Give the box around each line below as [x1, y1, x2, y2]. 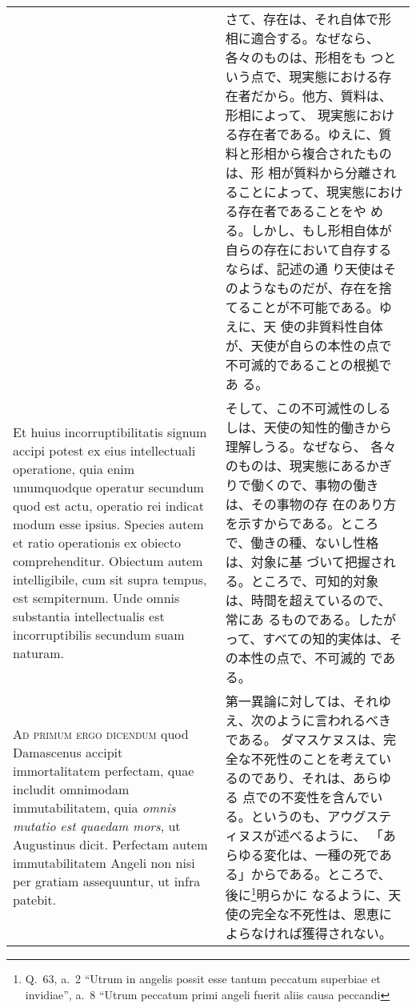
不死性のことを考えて [250, 749, 379, 768]
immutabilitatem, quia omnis [13, 798, 176, 817]
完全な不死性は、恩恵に [250, 905, 392, 924]
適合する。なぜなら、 [250, 29, 379, 47]
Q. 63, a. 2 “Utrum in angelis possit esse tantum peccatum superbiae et [25, 970, 381, 987]
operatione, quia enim [13, 459, 135, 478]
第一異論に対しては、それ [225, 692, 379, 710]
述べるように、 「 [276, 826, 383, 845]
